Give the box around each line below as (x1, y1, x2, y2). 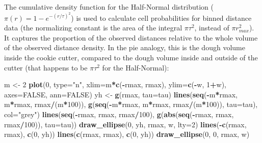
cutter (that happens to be (4, 62, 88, 73)
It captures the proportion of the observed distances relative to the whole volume (4, 32, 258, 43)
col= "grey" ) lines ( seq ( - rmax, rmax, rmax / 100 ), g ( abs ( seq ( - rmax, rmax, (4, 109, 234, 119)
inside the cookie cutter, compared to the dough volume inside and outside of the (4, 52, 258, 63)
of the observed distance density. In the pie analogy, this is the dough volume (4, 42, 245, 53)
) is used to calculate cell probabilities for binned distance (71, 12, 252, 23)
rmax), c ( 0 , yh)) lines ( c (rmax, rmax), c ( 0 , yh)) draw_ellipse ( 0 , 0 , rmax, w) (4, 129, 250, 139)
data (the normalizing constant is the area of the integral (4, 22, 182, 33)
